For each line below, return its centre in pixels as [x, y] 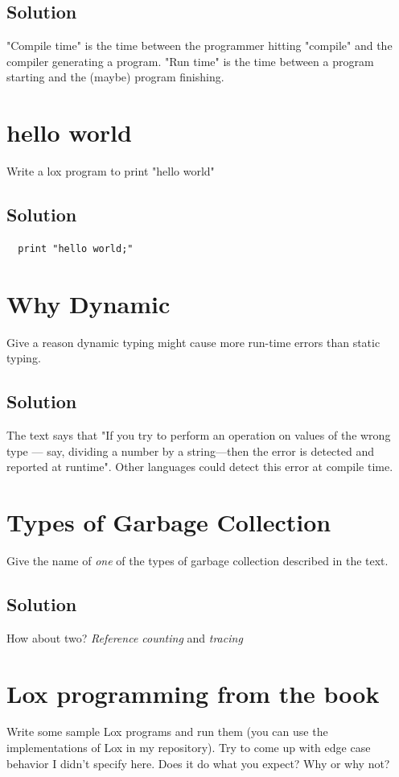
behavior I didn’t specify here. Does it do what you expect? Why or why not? [198, 763]
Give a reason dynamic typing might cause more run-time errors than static [193, 342]
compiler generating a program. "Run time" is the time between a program [190, 61]
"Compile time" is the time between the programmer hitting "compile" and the [199, 45]
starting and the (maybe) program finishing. [115, 77]
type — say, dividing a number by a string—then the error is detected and [191, 450]
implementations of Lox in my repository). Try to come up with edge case [189, 748]
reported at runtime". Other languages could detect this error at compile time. [200, 467]
